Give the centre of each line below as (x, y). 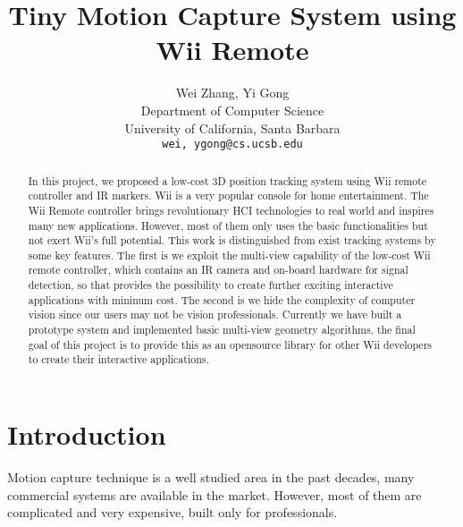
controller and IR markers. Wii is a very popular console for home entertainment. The (228, 195)
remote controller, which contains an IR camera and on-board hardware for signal (218, 270)
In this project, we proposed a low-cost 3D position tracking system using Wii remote (227, 180)
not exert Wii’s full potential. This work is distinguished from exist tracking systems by (232, 240)
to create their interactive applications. (118, 359)
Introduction (87, 434)
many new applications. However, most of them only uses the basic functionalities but (228, 225)
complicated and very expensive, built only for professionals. (173, 512)
